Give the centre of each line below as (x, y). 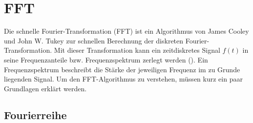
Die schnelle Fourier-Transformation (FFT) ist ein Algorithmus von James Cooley (126, 31)
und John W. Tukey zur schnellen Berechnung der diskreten (94, 40)
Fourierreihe (35, 114)
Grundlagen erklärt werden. (45, 88)
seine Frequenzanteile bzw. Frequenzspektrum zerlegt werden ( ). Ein (106, 59)
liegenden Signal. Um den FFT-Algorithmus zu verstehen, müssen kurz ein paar (123, 79)
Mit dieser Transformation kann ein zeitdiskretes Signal (137, 50)
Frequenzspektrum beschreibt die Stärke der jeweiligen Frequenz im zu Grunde (122, 69)
